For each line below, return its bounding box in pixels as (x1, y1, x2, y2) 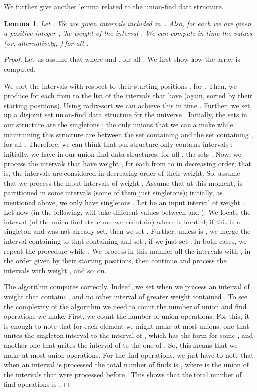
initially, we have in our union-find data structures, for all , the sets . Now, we (4, 148, 242, 159)
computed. (4, 63, 36, 74)
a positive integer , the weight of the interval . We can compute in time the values (4, 28, 252, 38)
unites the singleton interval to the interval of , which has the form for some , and (4, 330, 253, 340)
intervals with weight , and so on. (4, 265, 107, 275)
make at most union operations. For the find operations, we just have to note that (4, 349, 254, 360)
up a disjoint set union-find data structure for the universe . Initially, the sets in (4, 110, 247, 120)
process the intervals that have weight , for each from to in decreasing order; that (4, 158, 251, 168)
